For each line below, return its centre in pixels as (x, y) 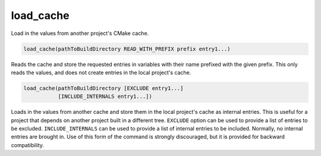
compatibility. (28, 145)
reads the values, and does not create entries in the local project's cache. (101, 72)
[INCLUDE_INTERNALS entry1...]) (105, 97)
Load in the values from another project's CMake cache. (80, 33)
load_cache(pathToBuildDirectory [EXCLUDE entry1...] (103, 88)
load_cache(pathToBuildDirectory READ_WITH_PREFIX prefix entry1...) (127, 49)
